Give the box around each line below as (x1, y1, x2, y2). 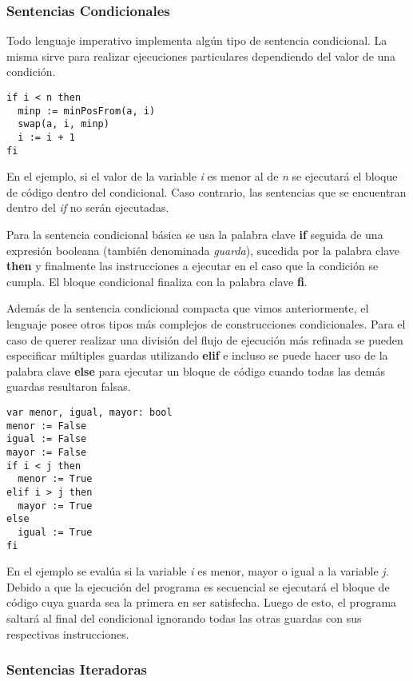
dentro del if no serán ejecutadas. (6, 199, 169, 216)
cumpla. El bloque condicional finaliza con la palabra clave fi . (6, 273, 308, 289)
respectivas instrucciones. (6, 625, 129, 642)
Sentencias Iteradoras (6, 659, 147, 679)
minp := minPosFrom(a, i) (18, 105, 156, 117)
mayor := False (6, 446, 87, 458)
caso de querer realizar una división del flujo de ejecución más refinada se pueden (6, 331, 403, 348)
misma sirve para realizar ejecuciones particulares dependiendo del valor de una (6, 47, 396, 64)
